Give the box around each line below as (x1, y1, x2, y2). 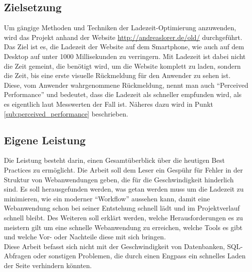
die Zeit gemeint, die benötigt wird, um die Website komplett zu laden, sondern (4, 60, 241, 71)
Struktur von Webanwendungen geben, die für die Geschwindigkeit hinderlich (4, 174, 234, 184)
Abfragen (4, 251, 32, 261)
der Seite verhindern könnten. (4, 260, 92, 270)
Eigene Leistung (4, 132, 86, 147)
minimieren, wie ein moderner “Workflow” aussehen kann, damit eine (4, 193, 210, 203)
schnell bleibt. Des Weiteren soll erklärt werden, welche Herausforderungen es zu (4, 212, 243, 222)
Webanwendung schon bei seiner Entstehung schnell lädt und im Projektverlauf (4, 203, 240, 213)
